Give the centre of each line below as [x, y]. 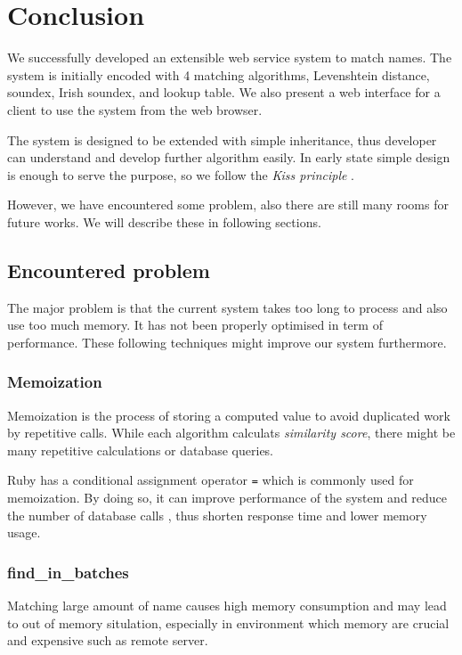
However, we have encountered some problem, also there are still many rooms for [228, 205]
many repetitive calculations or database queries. [141, 450]
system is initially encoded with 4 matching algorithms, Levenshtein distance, [219, 74]
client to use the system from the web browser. [135, 109]
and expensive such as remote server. [108, 640]
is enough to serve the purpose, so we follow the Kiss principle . [181, 174]
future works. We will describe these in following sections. [164, 221]
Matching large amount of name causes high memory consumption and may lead [227, 606]
